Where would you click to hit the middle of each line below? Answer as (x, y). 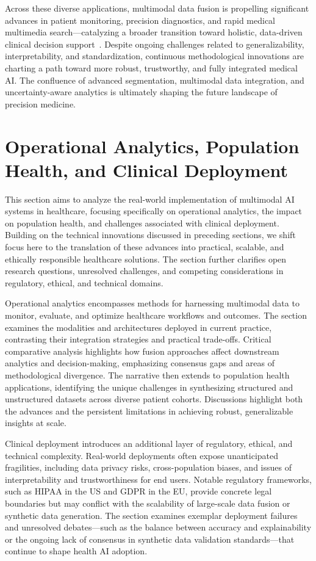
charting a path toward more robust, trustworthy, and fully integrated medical (151, 67)
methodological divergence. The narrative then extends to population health (147, 375)
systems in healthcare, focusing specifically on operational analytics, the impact (154, 211)
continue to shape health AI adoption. (76, 551)
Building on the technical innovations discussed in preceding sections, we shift (150, 235)
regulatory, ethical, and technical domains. (84, 282)
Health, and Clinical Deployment (146, 169)
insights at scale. (36, 423)
